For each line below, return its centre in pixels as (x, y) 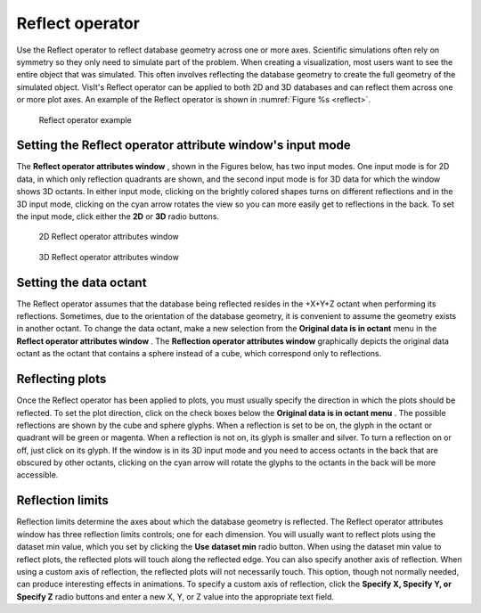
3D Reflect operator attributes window (109, 257)
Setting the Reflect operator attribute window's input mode (183, 146)
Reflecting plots (61, 379)
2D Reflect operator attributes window (109, 237)
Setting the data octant (82, 282)
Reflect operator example (86, 119)
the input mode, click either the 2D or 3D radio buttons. (118, 216)
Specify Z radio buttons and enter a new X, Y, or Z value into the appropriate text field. (175, 596)
